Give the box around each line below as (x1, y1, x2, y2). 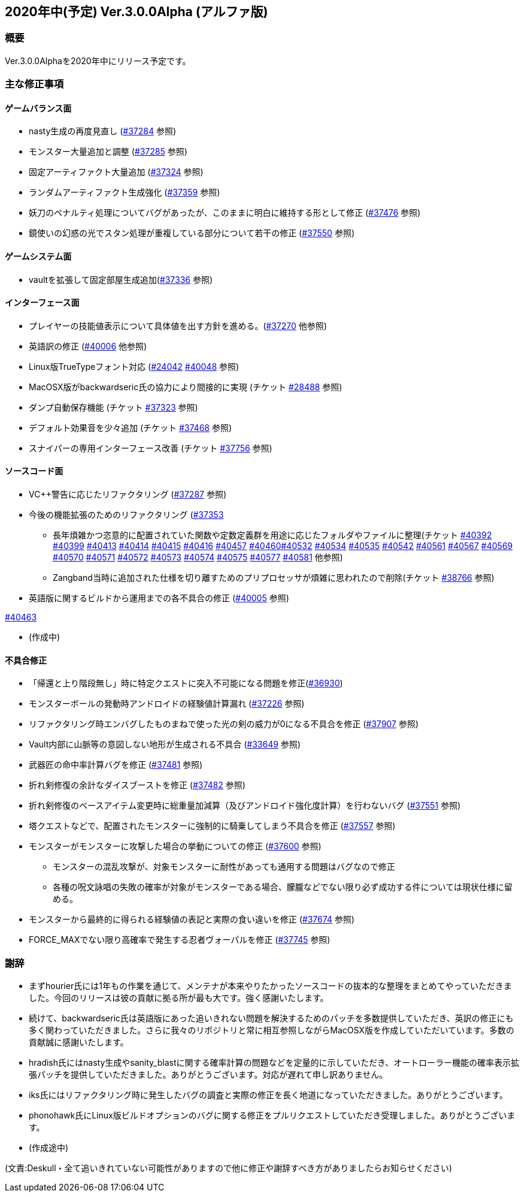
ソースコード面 (5, 466, 63, 477)
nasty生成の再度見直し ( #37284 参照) (29, 126, 177, 137)
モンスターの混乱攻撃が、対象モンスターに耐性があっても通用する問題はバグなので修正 (53, 861, 395, 872)
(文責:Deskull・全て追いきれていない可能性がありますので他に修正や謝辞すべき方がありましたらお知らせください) (5, 1163, 452, 1174)
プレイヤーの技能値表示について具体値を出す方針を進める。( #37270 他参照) (29, 320, 327, 331)
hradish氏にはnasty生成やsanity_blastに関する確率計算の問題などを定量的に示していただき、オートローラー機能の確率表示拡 (29, 1057, 520, 1068)
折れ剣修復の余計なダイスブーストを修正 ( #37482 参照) (29, 780, 246, 791)
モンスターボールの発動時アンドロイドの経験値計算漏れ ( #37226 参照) (29, 698, 305, 709)
